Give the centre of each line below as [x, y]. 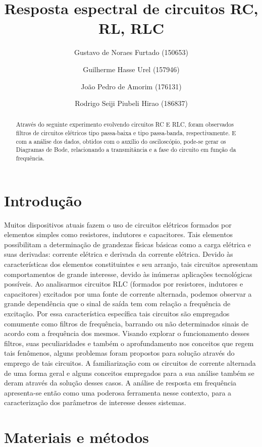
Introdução [43, 200]
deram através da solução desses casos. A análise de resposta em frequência [120, 383]
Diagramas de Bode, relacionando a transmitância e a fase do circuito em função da [126, 150]
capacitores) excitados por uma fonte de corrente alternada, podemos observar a [128, 293]
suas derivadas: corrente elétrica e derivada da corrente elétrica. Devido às [119, 254]
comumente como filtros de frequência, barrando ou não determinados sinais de [126, 323]
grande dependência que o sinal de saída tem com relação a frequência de [117, 303]
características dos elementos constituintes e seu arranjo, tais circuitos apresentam [131, 264]
